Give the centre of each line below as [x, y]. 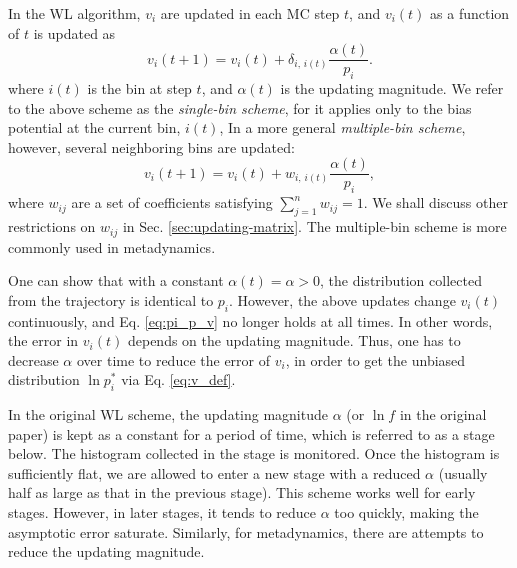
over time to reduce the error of [173, 359]
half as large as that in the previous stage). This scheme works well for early [242, 492]
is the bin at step [139, 88]
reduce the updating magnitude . [106, 551]
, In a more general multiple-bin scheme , [342, 127]
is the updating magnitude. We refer [392, 88]
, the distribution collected [401, 280]
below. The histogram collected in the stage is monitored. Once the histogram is [254, 453]
